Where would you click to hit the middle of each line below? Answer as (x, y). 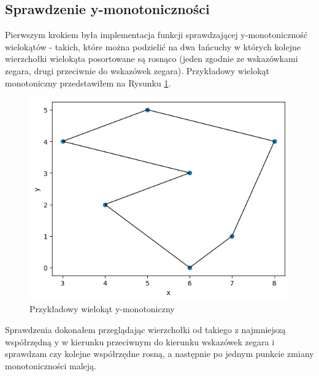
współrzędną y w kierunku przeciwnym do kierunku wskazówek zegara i (140, 341)
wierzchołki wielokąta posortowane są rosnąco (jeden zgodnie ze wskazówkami (152, 59)
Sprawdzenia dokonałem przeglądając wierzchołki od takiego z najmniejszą (145, 329)
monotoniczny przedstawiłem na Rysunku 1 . (88, 82)
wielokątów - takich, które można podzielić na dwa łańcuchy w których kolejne (153, 46)
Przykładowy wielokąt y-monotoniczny (102, 309)
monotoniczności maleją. (51, 365)
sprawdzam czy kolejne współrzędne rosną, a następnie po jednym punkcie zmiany (159, 354)
